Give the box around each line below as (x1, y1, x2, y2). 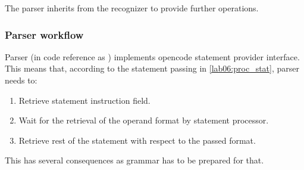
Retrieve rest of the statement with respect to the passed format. (18, 134, 256, 146)
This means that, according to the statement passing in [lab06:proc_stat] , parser (5, 62, 299, 75)
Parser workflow (5, 27, 84, 42)
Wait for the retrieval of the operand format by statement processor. (18, 114, 269, 126)
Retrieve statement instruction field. (18, 94, 151, 106)
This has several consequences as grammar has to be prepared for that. (5, 154, 264, 166)
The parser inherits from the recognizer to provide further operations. (5, 2, 259, 14)
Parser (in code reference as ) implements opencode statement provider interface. (5, 50, 300, 63)
